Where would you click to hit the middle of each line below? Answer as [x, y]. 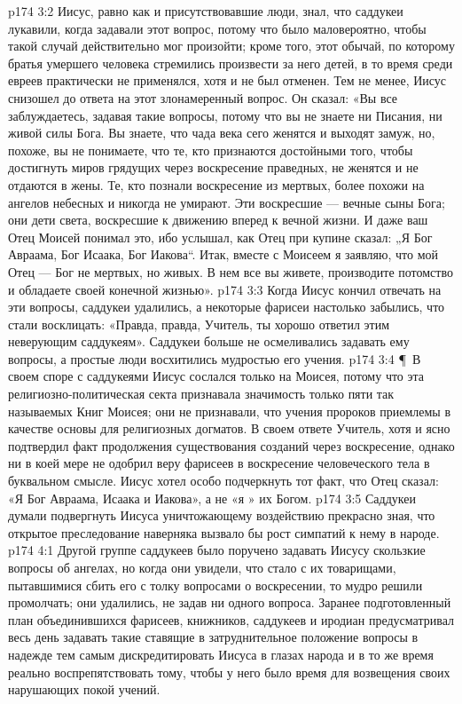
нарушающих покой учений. [84, 689]
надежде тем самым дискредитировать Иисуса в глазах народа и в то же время [221, 654]
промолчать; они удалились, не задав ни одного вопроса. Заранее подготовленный [230, 602]
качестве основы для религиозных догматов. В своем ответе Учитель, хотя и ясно [229, 428]
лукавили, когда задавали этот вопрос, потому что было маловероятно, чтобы [217, 28]
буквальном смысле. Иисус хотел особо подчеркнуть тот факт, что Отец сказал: [223, 481]
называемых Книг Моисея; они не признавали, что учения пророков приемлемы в [229, 411]
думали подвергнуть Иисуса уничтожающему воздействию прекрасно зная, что [222, 515]
